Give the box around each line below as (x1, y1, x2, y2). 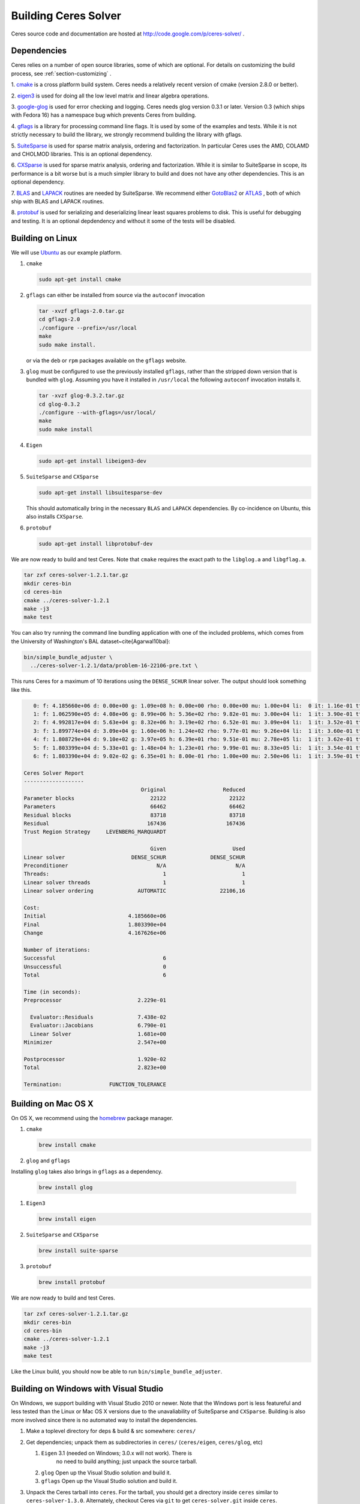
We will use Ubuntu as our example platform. (11, 248, 122, 256)
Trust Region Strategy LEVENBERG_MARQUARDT (23, 828, 166, 836)
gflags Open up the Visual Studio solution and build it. (41, 1478, 178, 1485)
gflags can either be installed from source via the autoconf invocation (26, 291, 205, 298)
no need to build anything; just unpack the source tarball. (56, 1458, 197, 1465)
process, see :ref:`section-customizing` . (11, 70, 112, 77)
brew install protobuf (38, 1279, 106, 1286)
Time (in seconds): (23, 988, 81, 995)
